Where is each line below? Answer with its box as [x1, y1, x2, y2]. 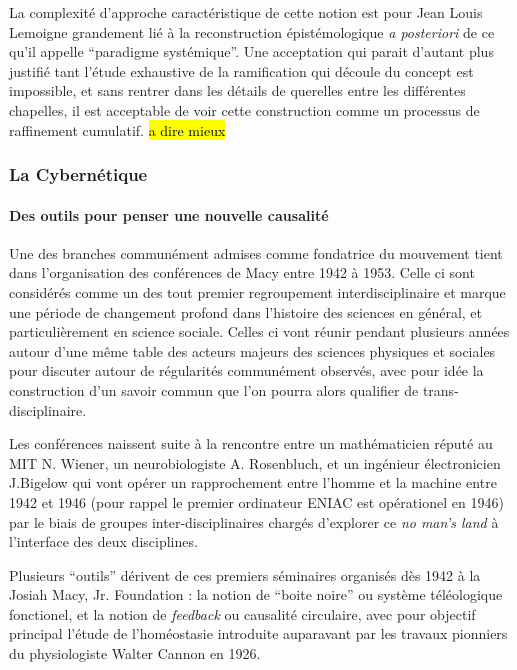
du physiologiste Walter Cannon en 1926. [9, 643, 261, 664]
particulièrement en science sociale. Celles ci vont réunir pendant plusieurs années [9, 321, 510, 342]
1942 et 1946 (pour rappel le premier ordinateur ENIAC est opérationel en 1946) [9, 491, 504, 512]
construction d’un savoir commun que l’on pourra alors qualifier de [9, 379, 419, 400]
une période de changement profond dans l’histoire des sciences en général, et [9, 301, 483, 322]
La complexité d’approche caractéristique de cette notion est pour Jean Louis [9, 2, 483, 22]
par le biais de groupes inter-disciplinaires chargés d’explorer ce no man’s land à [9, 511, 499, 532]
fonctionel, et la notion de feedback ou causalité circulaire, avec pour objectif [9, 603, 476, 624]
